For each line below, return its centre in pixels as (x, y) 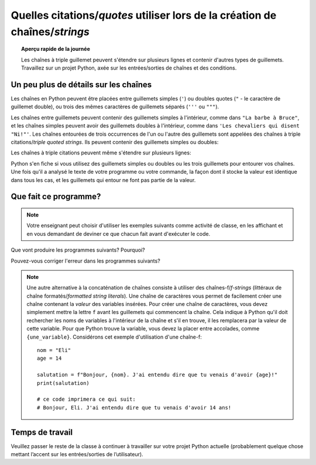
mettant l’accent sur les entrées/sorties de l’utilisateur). (77, 454)
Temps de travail (42, 432)
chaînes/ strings (50, 32)
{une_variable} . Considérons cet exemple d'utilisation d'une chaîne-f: (114, 337)
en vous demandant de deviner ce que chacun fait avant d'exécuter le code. (118, 233)
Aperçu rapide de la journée (56, 49)
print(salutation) (63, 383)
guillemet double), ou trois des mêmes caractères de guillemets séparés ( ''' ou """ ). (115, 107)
